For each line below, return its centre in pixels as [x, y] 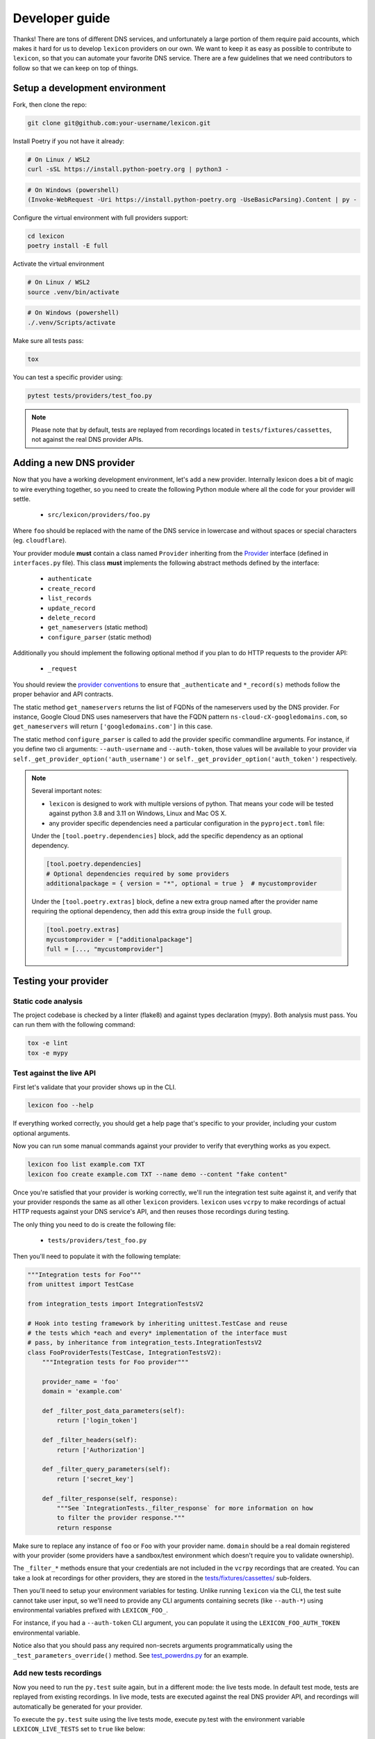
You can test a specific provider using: [68, 377]
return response [84, 1528]
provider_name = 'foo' [81, 1381]
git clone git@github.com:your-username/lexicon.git [119, 123]
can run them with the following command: [74, 1025]
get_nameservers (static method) [98, 627]
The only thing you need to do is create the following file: [94, 1224]
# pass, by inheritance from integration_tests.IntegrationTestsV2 [145, 1343]
